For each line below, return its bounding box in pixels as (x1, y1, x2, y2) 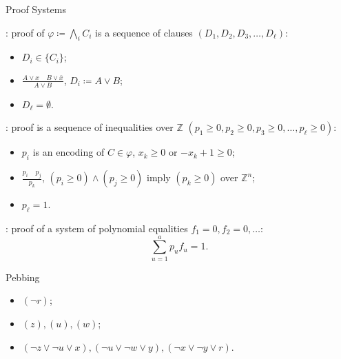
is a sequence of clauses (95, 25, 193, 39)
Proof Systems (6, 2, 66, 16)
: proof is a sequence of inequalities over (6, 120, 174, 134)
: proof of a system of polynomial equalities (6, 221, 188, 235)
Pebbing (6, 269, 40, 284)
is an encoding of (32, 145, 105, 159)
